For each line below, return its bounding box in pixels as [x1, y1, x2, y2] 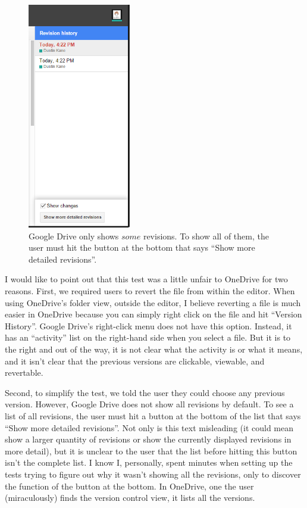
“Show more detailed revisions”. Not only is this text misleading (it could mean [5, 421, 294, 434]
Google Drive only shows [29, 229, 119, 242]
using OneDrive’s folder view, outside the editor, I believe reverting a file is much [5, 296, 301, 308]
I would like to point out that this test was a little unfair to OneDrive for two [5, 273, 288, 285]
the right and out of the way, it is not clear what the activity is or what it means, [5, 343, 303, 356]
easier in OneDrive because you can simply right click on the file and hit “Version [5, 308, 302, 320]
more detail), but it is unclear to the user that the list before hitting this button [5, 444, 297, 457]
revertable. [5, 366, 43, 379]
